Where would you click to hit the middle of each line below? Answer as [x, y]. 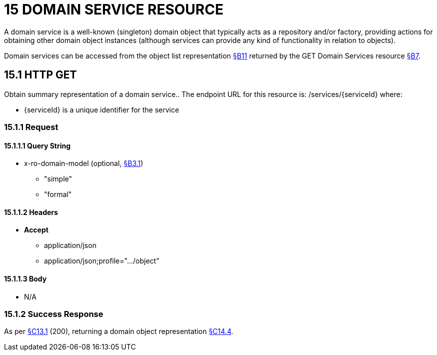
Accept [36, 230]
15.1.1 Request [31, 127]
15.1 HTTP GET [40, 75]
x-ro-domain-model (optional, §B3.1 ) [84, 163]
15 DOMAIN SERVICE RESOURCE [114, 9]
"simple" [58, 179]
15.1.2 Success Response [54, 314]
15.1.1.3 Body [25, 279]
